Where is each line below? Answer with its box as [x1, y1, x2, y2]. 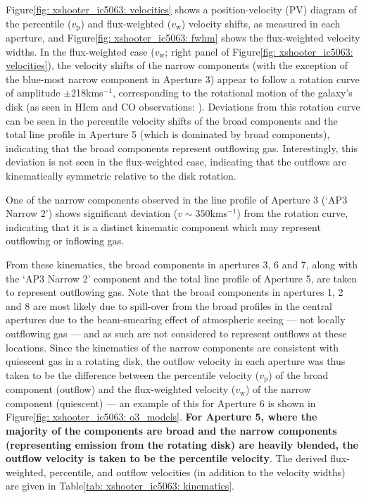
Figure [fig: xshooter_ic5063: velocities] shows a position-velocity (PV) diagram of [6, 2, 357, 16]
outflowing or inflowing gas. [6, 233, 125, 248]
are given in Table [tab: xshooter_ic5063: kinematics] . [6, 478, 234, 493]
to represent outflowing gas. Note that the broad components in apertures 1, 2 [6, 285, 343, 299]
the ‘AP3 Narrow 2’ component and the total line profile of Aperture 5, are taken [6, 270, 357, 285]
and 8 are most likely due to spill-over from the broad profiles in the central [6, 298, 333, 313]
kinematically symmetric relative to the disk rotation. [6, 168, 236, 182]
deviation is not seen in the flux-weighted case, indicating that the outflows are [6, 154, 346, 169]
